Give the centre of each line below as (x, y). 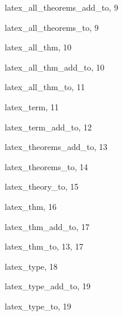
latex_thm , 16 (31, 206)
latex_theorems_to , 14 (46, 166)
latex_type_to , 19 (38, 306)
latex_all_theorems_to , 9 (52, 27)
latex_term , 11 (32, 106)
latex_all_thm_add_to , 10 (55, 67)
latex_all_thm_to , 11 (45, 87)
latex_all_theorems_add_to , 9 (61, 7)
